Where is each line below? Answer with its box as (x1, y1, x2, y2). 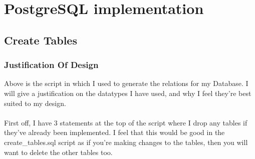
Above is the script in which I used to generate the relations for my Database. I (4, 78, 248, 88)
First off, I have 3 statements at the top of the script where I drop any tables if (4, 117, 247, 127)
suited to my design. (4, 97, 66, 108)
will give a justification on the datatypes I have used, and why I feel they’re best (4, 87, 251, 98)
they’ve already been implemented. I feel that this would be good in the (4, 127, 225, 137)
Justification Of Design (4, 58, 99, 71)
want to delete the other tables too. (4, 146, 113, 157)
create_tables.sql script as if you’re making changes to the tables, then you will (4, 136, 248, 147)
